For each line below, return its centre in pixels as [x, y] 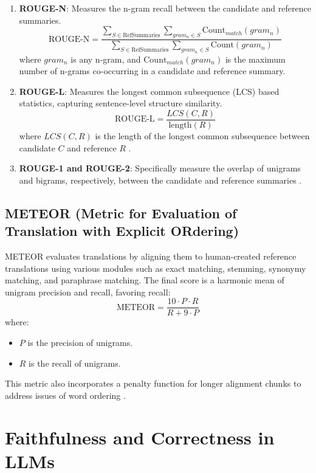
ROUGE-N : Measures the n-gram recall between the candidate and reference [165, 8]
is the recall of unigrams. [75, 363]
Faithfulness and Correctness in [140, 437]
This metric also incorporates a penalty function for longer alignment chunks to [153, 383]
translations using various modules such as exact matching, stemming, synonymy [156, 268]
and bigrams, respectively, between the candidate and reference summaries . [160, 180]
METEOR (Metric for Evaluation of [121, 212]
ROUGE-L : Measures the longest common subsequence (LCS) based [149, 91]
